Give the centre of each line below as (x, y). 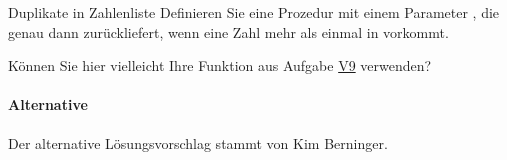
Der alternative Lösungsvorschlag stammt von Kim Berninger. (198, 142)
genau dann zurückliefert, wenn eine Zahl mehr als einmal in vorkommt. (228, 31)
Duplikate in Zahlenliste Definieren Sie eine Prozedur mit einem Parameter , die (254, 12)
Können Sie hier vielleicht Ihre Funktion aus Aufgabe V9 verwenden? (220, 65)
